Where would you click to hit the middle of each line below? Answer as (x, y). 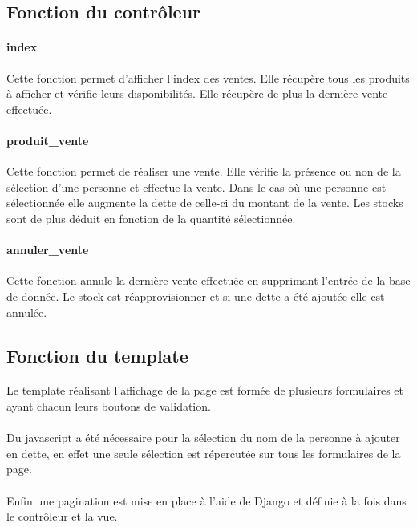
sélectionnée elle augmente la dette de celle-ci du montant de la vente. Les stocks (205, 203)
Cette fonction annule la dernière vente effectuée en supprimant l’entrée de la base (208, 280)
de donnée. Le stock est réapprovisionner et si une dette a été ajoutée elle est (196, 296)
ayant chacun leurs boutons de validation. (109, 406)
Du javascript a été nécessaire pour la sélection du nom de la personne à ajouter (203, 438)
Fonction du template (97, 355)
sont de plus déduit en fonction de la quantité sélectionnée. (151, 218)
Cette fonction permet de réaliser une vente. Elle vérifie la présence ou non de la (204, 171)
